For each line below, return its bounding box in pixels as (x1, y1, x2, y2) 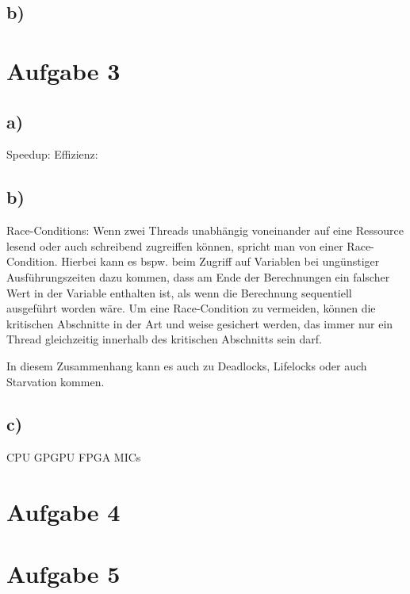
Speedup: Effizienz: (6, 146, 98, 163)
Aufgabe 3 (6, 54, 121, 86)
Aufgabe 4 (6, 496, 121, 528)
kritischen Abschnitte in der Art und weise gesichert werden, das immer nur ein (6, 315, 393, 331)
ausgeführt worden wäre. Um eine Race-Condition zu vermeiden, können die (6, 300, 376, 316)
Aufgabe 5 (6, 558, 121, 590)
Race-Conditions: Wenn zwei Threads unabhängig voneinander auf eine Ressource (6, 222, 404, 239)
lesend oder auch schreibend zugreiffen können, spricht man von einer (6, 237, 343, 254)
